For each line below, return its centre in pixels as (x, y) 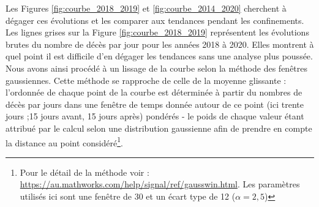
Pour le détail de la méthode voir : (84, 172)
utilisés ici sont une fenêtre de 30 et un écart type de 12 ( (128, 196)
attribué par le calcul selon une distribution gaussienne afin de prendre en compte (159, 128)
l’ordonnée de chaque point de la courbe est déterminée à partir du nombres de (154, 92)
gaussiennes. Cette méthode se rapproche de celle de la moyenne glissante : (146, 80)
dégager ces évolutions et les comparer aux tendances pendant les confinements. (155, 20)
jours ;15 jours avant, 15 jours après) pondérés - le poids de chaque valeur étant (155, 116)
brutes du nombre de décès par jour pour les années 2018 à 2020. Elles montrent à (160, 44)
